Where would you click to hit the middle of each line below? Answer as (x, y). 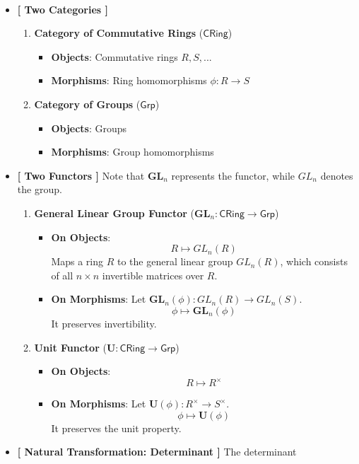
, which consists (314, 261)
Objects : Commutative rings (114, 56)
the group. (40, 189)
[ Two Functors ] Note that (81, 175)
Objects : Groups (89, 128)
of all (62, 275)
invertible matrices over (153, 275)
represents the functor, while (233, 175)
